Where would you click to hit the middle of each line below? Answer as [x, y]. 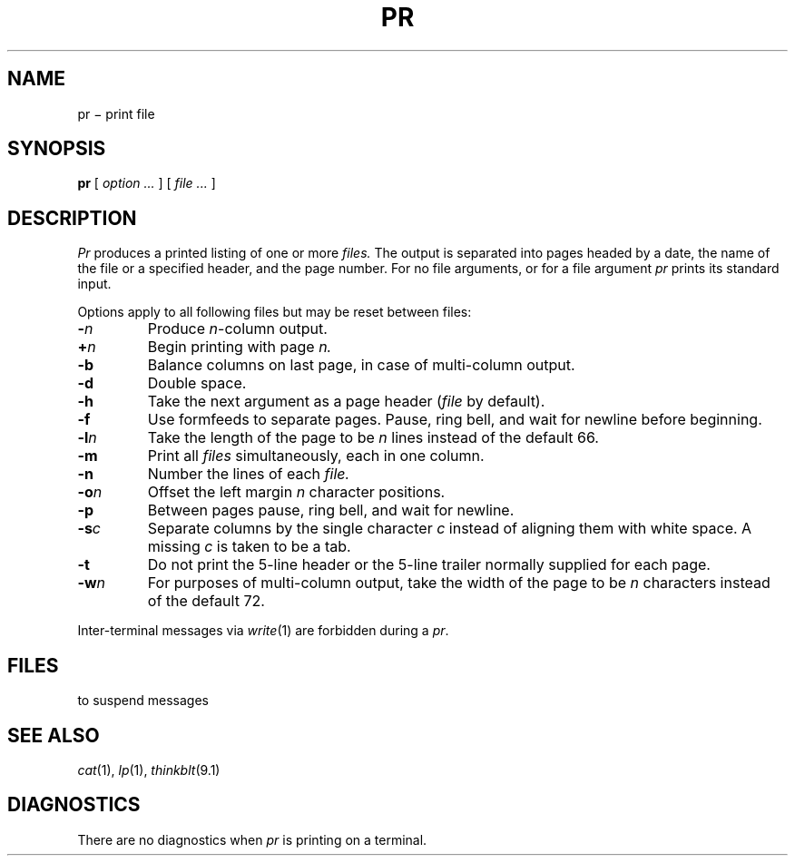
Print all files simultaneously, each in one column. [316, 456]
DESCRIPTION [72, 218]
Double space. [197, 383]
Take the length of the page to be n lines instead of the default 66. [373, 438]
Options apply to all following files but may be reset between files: [275, 312]
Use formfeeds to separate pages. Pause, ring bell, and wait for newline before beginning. [455, 420]
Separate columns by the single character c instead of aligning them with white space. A [450, 529]
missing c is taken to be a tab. [249, 547]
